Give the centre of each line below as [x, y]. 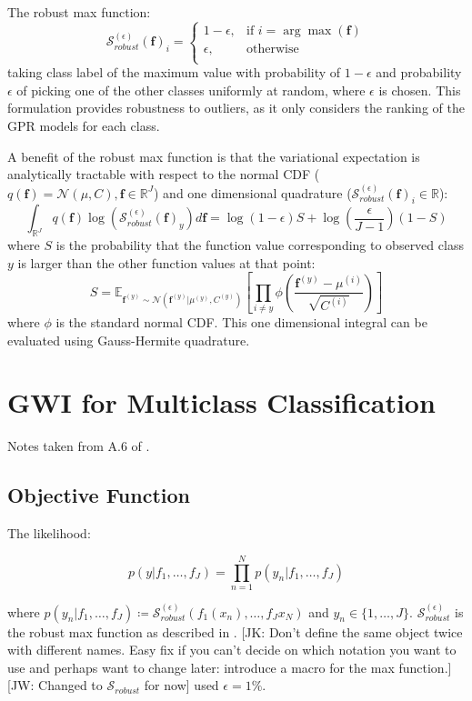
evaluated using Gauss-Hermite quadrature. [129, 340]
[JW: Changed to [55, 685]
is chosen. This [420, 90]
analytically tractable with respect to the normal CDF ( [164, 174]
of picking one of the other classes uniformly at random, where [191, 90]
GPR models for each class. [84, 125]
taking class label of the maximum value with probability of [174, 72]
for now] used [181, 685]
